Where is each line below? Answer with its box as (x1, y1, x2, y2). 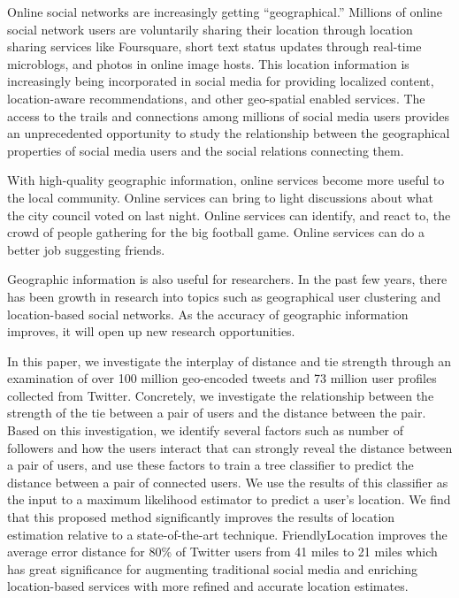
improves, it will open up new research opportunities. (7, 322, 295, 341)
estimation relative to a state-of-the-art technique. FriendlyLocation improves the (7, 525, 448, 543)
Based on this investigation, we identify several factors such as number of (7, 421, 404, 440)
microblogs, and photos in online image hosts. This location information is (7, 54, 409, 73)
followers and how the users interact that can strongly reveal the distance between (7, 438, 453, 456)
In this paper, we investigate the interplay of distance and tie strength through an (7, 351, 452, 370)
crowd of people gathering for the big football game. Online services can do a (7, 223, 425, 241)
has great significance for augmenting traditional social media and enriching (7, 559, 417, 578)
